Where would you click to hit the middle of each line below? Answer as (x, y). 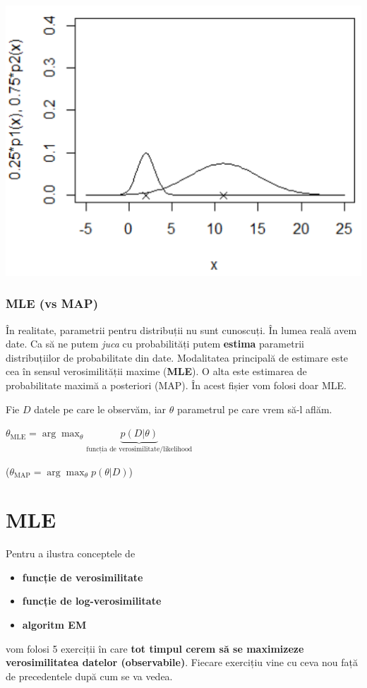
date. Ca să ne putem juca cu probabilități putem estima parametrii (155, 344)
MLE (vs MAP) (52, 303)
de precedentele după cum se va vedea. (89, 676)
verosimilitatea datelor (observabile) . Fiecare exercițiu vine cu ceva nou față (182, 662)
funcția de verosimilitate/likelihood (139, 449)
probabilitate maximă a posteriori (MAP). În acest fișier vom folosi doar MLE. (176, 385)
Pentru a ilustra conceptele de (71, 553)
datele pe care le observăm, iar (100, 409)
